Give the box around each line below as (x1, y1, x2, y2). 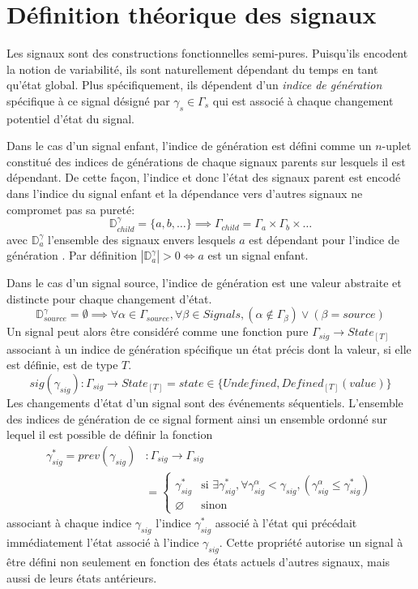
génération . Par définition (6, 247, 137, 264)
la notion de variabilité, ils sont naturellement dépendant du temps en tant (6, 60, 378, 77)
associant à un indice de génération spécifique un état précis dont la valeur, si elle (6, 340, 412, 357)
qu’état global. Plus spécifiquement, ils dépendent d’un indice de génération (6, 76, 382, 93)
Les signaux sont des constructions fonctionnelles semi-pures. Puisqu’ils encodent (6, 45, 408, 62)
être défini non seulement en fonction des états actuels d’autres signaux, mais (6, 552, 390, 570)
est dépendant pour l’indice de (249, 230, 399, 247)
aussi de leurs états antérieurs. (6, 569, 157, 586)
